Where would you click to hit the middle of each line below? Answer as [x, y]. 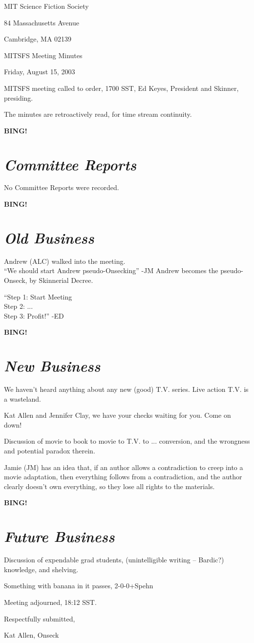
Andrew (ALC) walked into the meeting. [65, 261]
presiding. [19, 97]
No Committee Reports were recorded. [62, 187]
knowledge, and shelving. [41, 569]
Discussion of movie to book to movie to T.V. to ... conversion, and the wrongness [127, 441]
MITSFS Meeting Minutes [43, 55]
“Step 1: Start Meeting [38, 296]
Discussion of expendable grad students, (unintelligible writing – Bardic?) [114, 560]
